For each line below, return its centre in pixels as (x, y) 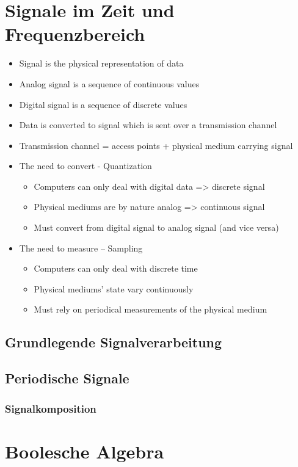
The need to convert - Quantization (85, 166)
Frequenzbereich (75, 34)
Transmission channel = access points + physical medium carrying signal (156, 145)
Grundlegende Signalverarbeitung (114, 342)
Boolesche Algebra (85, 451)
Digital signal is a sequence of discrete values (103, 104)
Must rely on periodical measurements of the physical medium (151, 309)
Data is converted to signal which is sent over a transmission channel (148, 125)
